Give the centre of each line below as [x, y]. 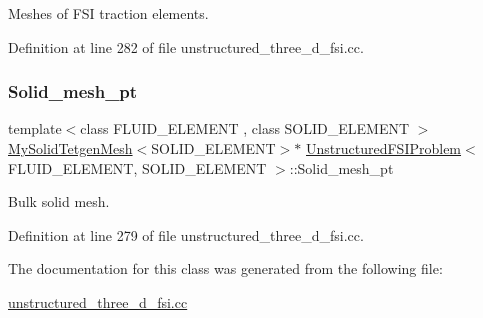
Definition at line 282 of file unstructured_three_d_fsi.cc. [186, 46]
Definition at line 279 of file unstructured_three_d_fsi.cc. [186, 234]
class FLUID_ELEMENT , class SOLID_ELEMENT [245, 128]
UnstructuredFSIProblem [384, 148]
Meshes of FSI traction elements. [108, 13]
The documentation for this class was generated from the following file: [225, 268]
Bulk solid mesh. [59, 201]
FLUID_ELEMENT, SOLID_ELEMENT [137, 167]
